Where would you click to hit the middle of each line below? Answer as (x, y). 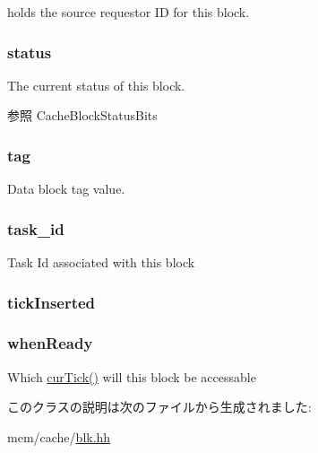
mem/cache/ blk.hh (59, 436)
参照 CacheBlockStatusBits (82, 115)
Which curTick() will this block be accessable (132, 376)
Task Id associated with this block (101, 262)
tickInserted (52, 302)
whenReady (50, 343)
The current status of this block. (96, 85)
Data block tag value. (66, 189)
